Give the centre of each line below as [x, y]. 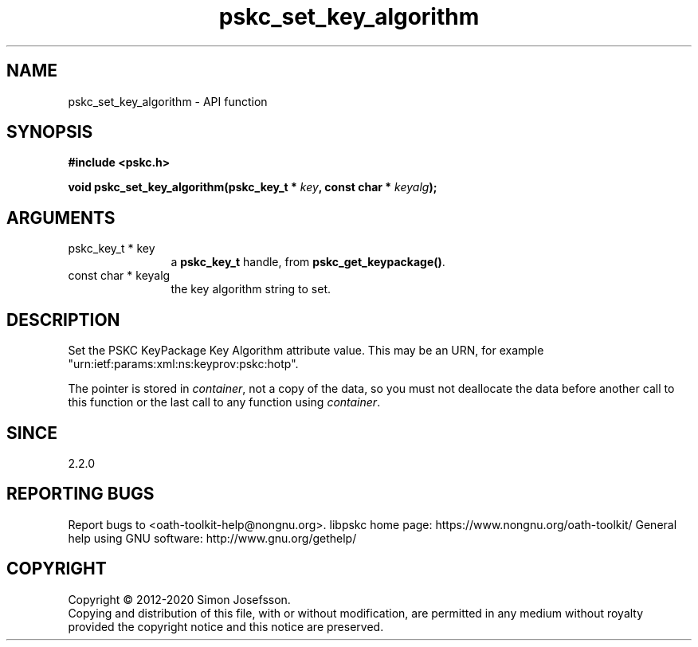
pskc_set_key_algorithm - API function [168, 101]
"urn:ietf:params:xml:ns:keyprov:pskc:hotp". [183, 364]
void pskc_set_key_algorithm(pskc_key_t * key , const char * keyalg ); [253, 187]
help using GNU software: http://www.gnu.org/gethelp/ [212, 538]
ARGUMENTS [61, 218]
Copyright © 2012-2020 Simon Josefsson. [179, 599]
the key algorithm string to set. [251, 289]
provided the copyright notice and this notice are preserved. [226, 626]
